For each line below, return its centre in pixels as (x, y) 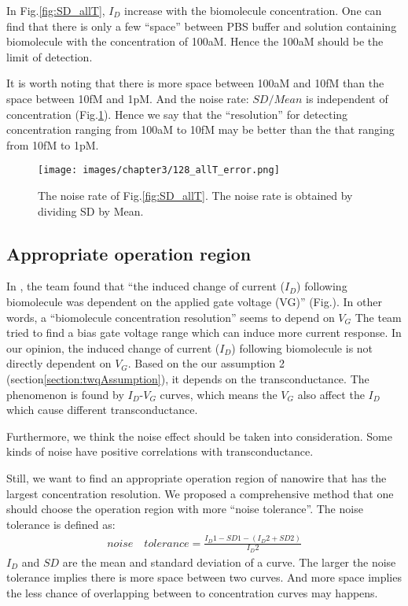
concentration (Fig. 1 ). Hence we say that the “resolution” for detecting (177, 114)
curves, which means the (219, 394)
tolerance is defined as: (61, 524)
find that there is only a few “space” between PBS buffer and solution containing (202, 26)
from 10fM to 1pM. (53, 144)
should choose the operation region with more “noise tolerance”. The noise (185, 509)
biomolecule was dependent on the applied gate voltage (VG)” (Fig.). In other (194, 301)
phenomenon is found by (65, 394)
